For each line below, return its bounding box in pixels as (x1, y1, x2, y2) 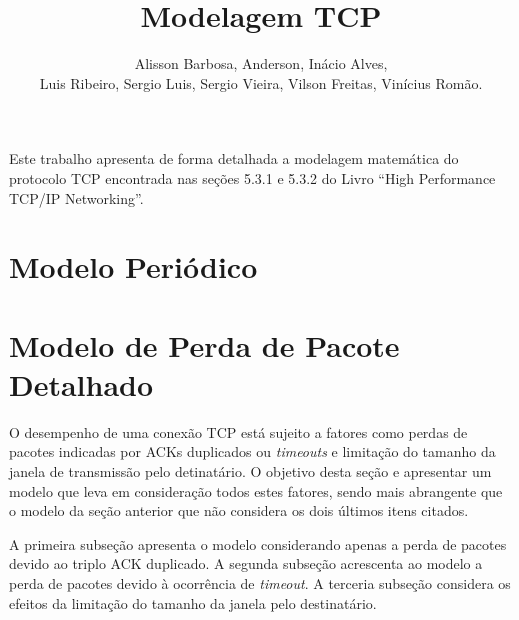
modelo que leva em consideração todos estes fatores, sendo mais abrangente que (9, 480, 503, 501)
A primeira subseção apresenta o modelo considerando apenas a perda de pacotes (9, 533, 507, 554)
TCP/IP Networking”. (9, 187, 144, 208)
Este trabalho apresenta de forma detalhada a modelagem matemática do (9, 148, 459, 169)
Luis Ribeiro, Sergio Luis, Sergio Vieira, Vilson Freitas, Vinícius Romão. (39, 72, 483, 93)
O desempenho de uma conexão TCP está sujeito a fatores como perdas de (9, 421, 468, 442)
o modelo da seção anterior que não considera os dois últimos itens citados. (9, 500, 469, 521)
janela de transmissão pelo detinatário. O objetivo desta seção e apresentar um (9, 460, 492, 481)
